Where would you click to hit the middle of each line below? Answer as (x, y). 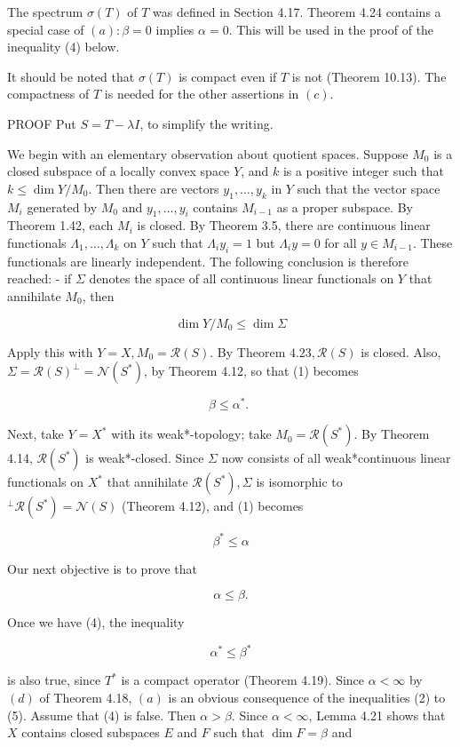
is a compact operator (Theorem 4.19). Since (243, 680)
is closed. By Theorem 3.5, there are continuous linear (284, 225)
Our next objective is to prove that (103, 568)
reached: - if (40, 278)
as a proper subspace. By (345, 207)
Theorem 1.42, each (60, 225)
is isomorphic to (299, 482)
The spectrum (45, 12)
